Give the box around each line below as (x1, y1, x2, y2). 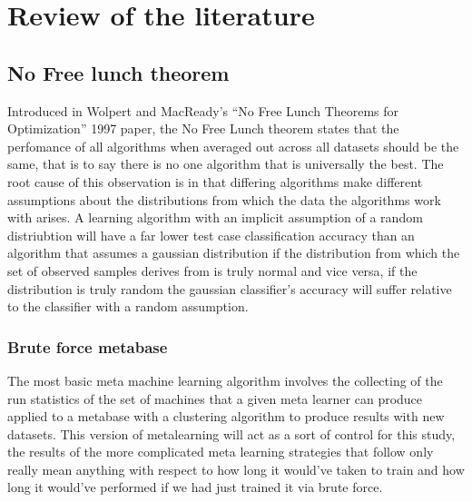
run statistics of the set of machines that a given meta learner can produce (7, 389, 423, 408)
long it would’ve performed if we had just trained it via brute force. (7, 477, 383, 497)
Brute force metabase (7, 335, 168, 358)
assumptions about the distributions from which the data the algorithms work (7, 190, 441, 209)
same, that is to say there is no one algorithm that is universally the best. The (7, 154, 444, 173)
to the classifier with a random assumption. (7, 297, 249, 316)
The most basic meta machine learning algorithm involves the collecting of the (7, 370, 443, 389)
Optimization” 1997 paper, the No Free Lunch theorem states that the (7, 119, 399, 138)
